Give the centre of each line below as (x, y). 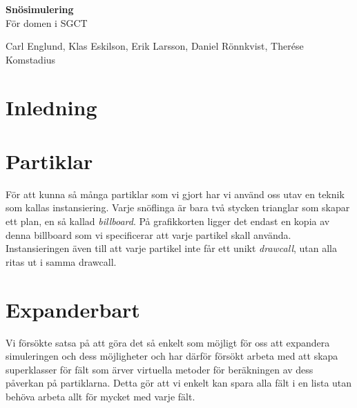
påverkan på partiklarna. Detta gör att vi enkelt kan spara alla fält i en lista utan (179, 383)
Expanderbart (73, 309)
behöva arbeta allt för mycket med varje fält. (100, 396)
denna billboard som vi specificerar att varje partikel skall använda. (148, 234)
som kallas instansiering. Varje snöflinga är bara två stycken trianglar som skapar (178, 207)
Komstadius (31, 59)
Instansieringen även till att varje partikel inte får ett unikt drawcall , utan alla (172, 248)
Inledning (51, 107)
